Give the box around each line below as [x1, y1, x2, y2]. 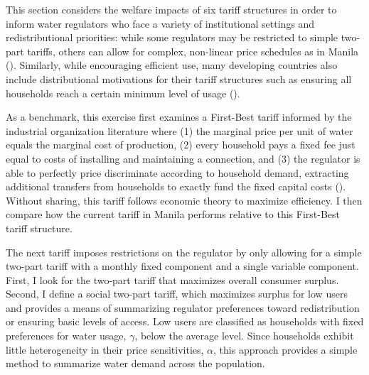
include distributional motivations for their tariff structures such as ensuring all [6, 71, 352, 86]
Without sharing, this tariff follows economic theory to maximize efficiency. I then [6, 192, 363, 207]
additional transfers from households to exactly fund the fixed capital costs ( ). [6, 179, 346, 194]
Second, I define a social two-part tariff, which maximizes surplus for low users [6, 286, 348, 301]
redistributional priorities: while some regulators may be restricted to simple [6, 30, 338, 45]
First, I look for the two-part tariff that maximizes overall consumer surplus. [6, 272, 339, 287]
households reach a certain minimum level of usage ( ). [6, 85, 240, 100]
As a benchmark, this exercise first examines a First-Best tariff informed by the [6, 109, 352, 124]
